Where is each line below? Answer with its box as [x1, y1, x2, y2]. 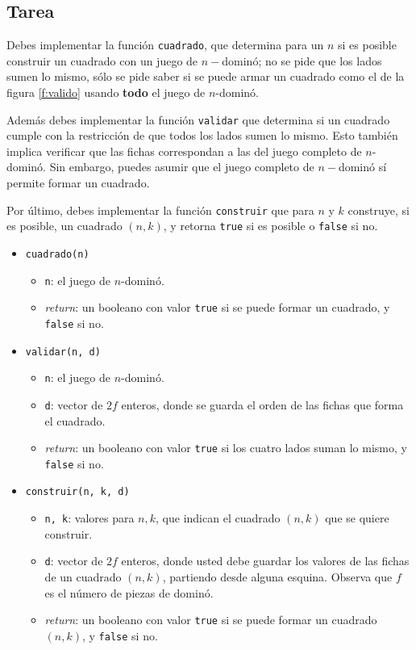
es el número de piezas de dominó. [44, 584, 214, 601]
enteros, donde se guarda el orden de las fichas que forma [121, 396, 404, 413]
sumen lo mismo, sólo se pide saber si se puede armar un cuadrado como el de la [6, 68, 405, 85]
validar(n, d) [25, 346, 101, 358]
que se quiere [325, 510, 389, 526]
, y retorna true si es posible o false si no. [163, 217, 378, 234]
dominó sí [338, 158, 387, 175]
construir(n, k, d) [25, 486, 130, 498]
